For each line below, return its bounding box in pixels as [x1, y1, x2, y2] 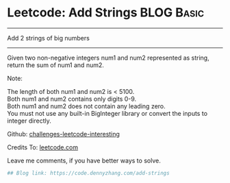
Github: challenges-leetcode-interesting [7, 130, 120, 138]
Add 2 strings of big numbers [7, 34, 90, 42]
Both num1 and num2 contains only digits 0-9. [7, 95, 137, 103]
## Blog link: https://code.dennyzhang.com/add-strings [7, 169, 170, 176]
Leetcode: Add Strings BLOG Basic [7, 5, 204, 21]
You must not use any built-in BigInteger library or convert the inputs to [7, 109, 207, 117]
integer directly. [7, 117, 51, 125]
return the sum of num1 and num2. [7, 60, 105, 69]
